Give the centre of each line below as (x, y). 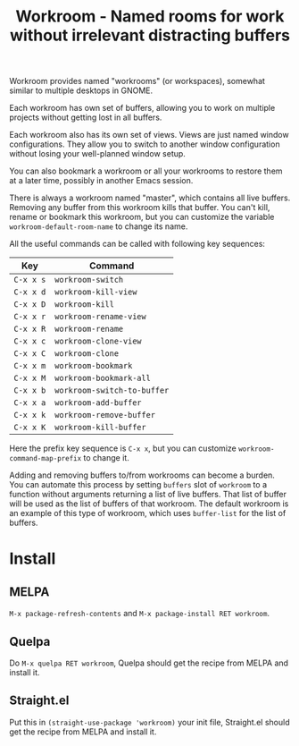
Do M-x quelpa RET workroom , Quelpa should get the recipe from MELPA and (149, 663)
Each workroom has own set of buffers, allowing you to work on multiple (142, 108)
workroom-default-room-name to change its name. (99, 226)
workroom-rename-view (100, 317)
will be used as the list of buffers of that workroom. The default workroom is (149, 504)
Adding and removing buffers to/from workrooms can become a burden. (142, 475)
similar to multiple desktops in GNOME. (81, 90)
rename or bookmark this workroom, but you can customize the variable (142, 217)
